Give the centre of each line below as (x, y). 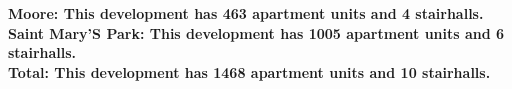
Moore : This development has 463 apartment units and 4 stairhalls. (246, 13)
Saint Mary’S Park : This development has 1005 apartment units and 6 (256, 32)
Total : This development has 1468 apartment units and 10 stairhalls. (249, 71)
